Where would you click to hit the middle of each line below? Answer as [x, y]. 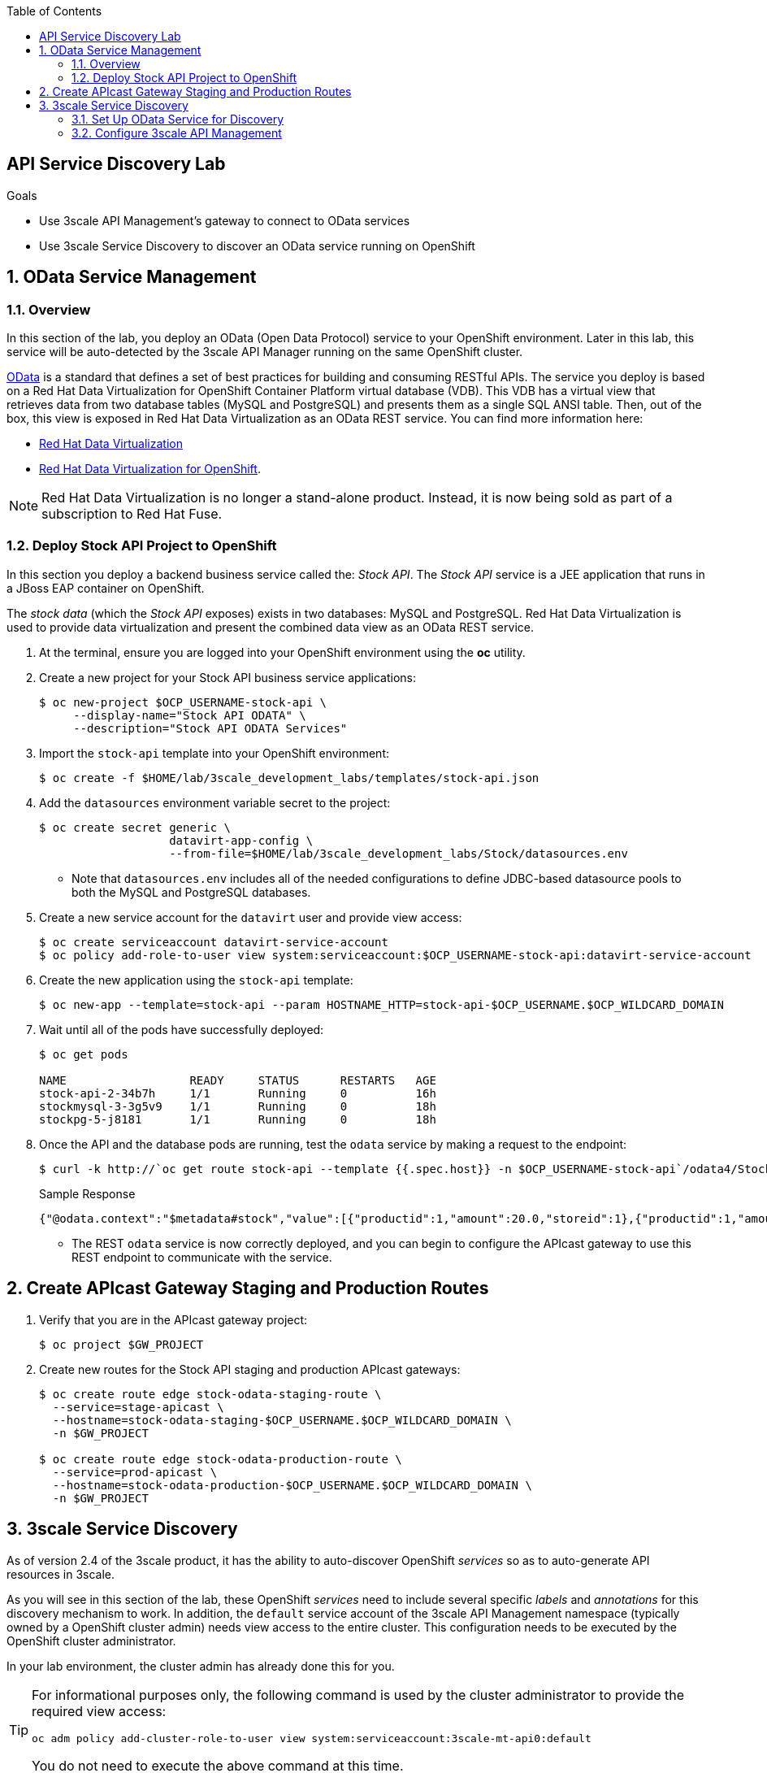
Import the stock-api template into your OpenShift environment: [214, 753]
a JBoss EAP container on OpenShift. [106, 588]
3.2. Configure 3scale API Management [177, 133]
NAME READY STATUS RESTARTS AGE [238, 1080]
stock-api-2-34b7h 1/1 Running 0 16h [238, 1093]
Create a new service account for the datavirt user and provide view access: [251, 917]
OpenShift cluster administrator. [91, 1640]
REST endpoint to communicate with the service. [202, 1257]
